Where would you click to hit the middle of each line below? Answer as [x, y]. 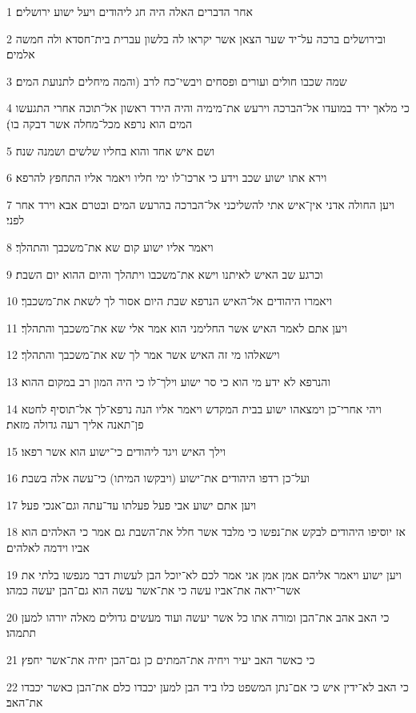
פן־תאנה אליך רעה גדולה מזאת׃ [75, 424]
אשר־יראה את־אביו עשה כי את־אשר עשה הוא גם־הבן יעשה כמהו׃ [154, 590]
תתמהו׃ [22, 632]
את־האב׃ [25, 702]
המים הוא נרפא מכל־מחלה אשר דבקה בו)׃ [100, 123]
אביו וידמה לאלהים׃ [48, 548]
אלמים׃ [21, 54]
